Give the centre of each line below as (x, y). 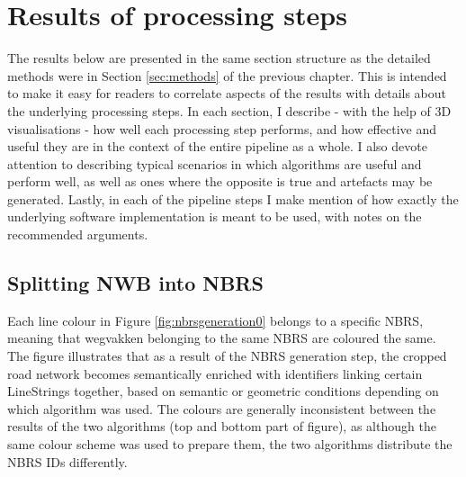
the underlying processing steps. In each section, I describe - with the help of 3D (229, 110)
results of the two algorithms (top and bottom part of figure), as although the (222, 426)
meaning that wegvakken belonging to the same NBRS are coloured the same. (222, 338)
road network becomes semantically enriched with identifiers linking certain (215, 373)
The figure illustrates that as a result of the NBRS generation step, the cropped (227, 356)
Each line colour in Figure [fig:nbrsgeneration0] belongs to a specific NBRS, (215, 320)
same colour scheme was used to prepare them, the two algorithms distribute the (230, 444)
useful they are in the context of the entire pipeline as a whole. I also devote (217, 146)
